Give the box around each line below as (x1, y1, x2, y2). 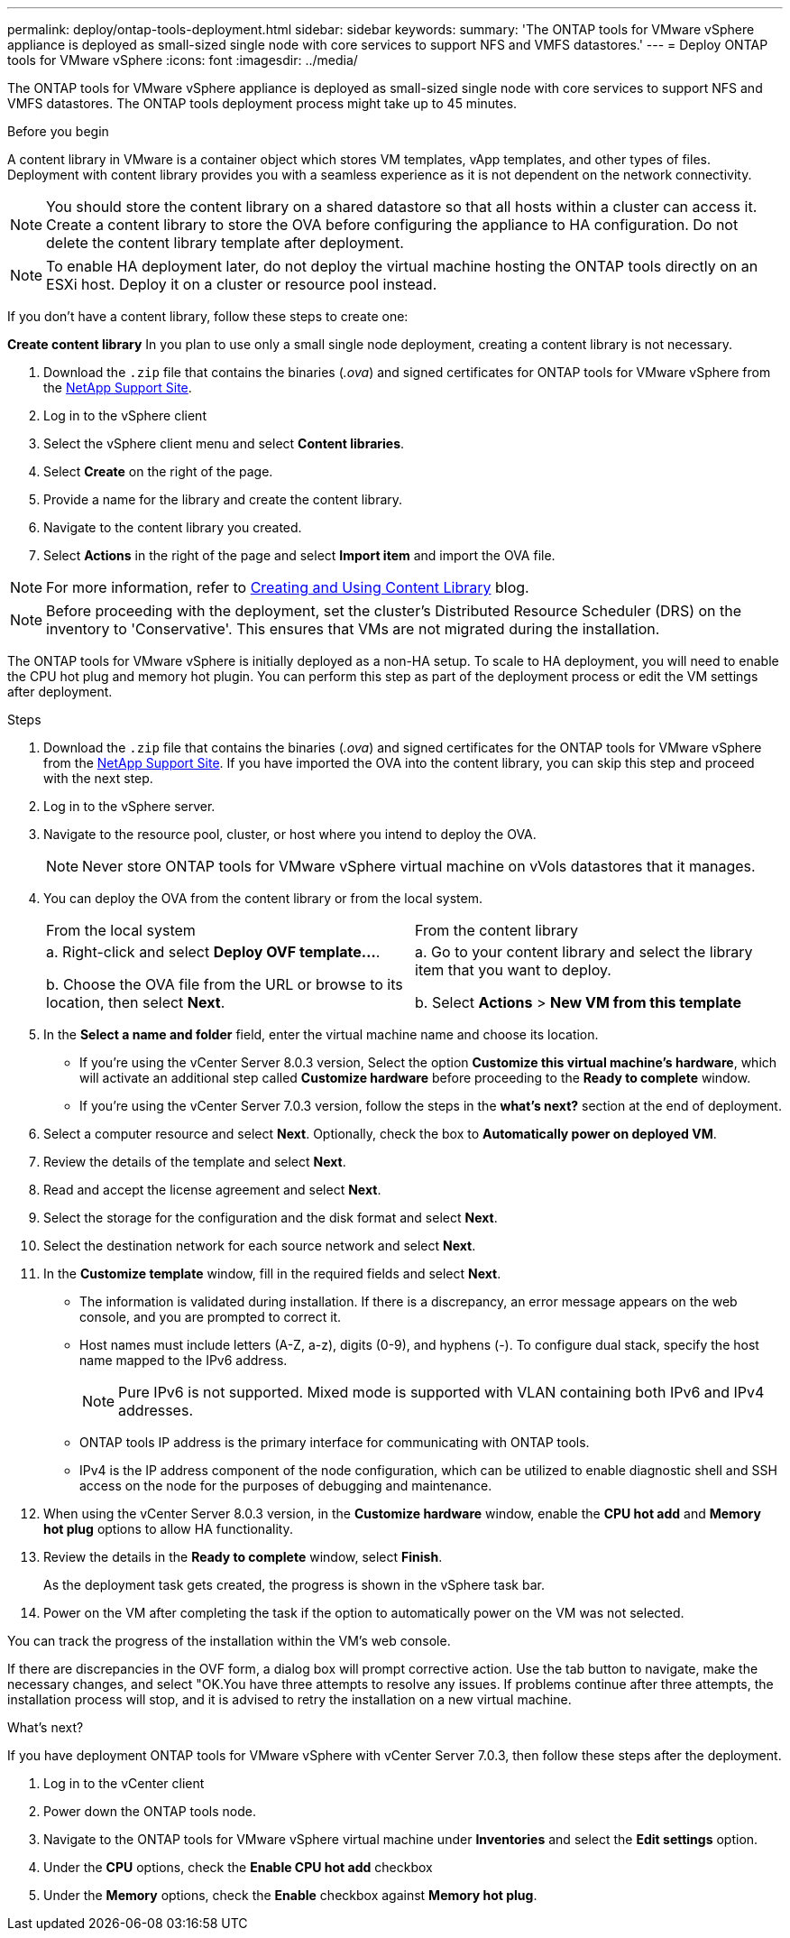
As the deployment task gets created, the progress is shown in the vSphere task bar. (43, 1577, 545, 1592)
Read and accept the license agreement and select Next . (43, 1182, 381, 1197)
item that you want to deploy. (415, 961, 611, 979)
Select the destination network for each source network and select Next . (43, 1238, 476, 1253)
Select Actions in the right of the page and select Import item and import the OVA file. (43, 548, 556, 563)
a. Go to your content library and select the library (415, 943, 753, 961)
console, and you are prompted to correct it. (79, 1309, 342, 1324)
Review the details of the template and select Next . (43, 1154, 346, 1169)
